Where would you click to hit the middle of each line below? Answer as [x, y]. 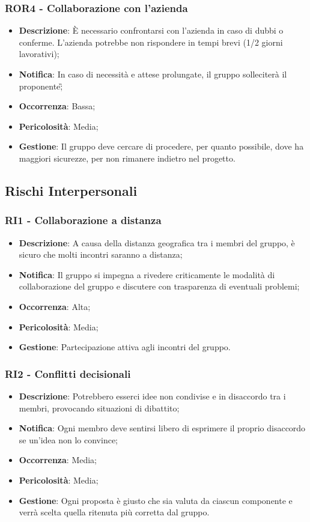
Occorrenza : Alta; [55, 306]
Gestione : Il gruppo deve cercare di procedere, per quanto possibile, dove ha [161, 146]
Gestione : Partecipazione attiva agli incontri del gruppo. [125, 347]
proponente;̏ [41, 86]
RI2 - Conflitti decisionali [68, 373]
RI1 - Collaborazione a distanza [83, 220]
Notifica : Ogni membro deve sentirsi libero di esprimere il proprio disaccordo [162, 428]
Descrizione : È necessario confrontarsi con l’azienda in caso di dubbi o [151, 30]
